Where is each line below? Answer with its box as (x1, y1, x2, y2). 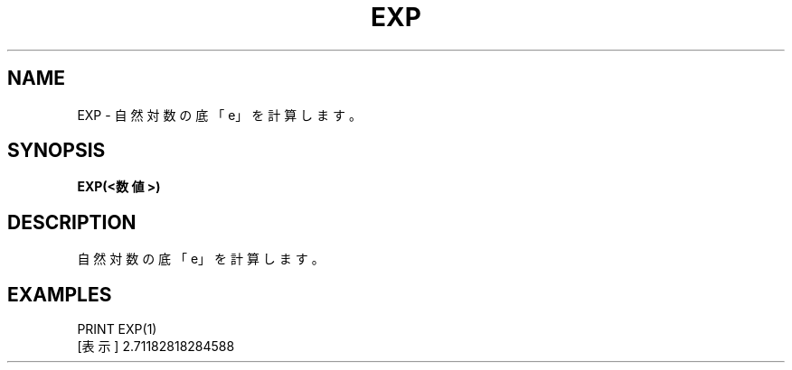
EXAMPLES (7, 282, 112, 306)
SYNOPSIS (7, 139, 106, 162)
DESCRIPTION (7, 210, 137, 234)
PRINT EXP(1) (77, 321, 157, 338)
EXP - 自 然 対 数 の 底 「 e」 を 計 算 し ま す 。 (77, 106, 362, 123)
